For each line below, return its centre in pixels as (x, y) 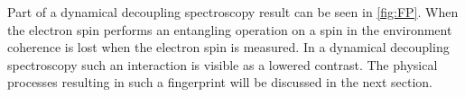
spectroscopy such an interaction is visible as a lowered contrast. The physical (223, 64)
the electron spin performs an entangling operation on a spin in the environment (230, 29)
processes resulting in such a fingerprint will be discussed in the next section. (220, 82)
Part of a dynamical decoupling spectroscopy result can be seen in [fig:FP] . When (233, 12)
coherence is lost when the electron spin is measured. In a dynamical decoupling (228, 47)
